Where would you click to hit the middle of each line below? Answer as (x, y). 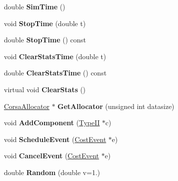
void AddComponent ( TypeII (52, 123)
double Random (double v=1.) (52, 172)
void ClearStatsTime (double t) (55, 56)
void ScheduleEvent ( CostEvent (55, 139)
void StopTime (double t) (45, 23)
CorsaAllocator (27, 106)
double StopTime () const (45, 40)
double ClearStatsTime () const (55, 73)
